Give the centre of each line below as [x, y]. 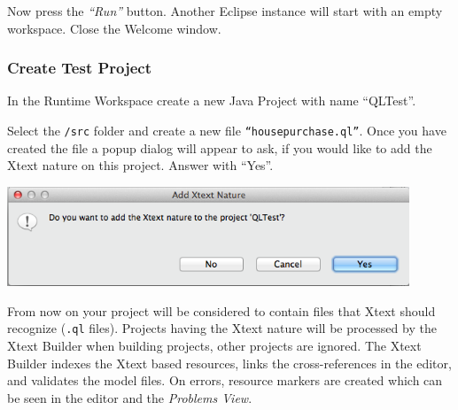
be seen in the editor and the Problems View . [130, 397]
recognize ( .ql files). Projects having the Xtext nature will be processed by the [222, 328]
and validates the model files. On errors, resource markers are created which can [225, 380]
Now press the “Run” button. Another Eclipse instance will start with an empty [225, 11]
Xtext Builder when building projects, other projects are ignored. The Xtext [214, 346]
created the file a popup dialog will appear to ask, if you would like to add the [220, 147]
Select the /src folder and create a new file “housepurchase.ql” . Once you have [227, 130]
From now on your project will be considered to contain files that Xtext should [221, 310]
